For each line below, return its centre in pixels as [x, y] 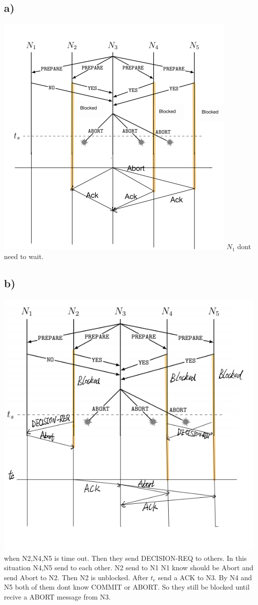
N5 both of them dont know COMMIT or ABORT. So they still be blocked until [127, 587]
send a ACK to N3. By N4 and [205, 577]
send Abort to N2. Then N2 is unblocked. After [76, 577]
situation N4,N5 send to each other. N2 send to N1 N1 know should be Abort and [129, 568]
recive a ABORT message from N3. [57, 597]
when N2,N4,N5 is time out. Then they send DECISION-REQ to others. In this [126, 558]
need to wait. [24, 256]
